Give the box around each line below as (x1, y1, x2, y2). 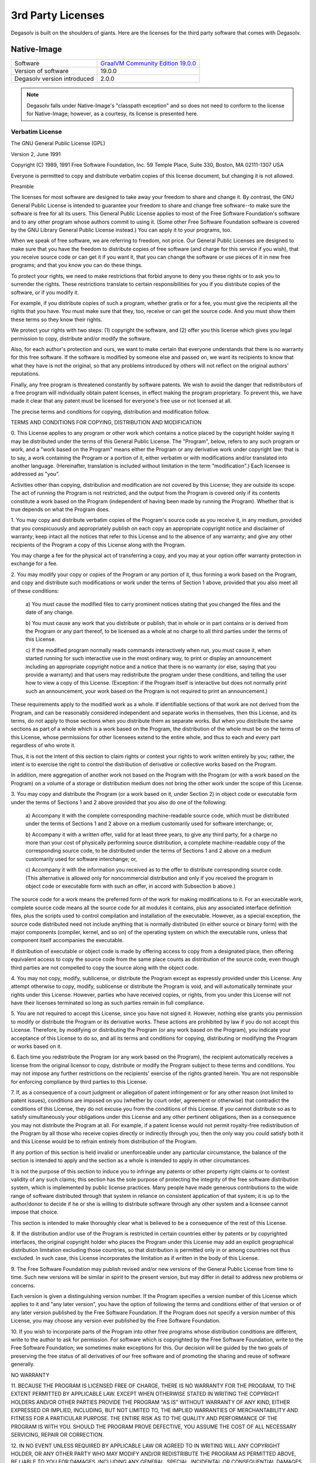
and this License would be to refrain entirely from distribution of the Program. (11, 1138, 197, 1145)
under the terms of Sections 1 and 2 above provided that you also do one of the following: (11, 799, 227, 806)
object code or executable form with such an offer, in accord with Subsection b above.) (25, 882, 236, 890)
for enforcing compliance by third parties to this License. (11, 1078, 147, 1085)
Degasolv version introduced (14, 75, 94, 83)
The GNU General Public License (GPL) (11, 140, 105, 147)
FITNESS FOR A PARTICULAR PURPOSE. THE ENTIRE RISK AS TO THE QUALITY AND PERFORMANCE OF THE (11, 1415, 278, 1422)
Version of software (14, 67, 69, 75)
